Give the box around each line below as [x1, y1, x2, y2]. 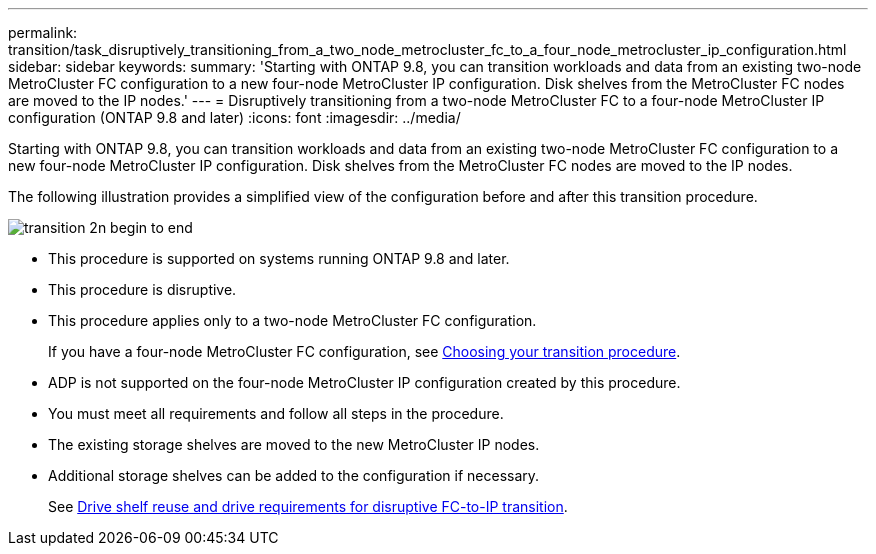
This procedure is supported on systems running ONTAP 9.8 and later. [48, 250, 510, 267]
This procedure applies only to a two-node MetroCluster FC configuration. [48, 312, 537, 329]
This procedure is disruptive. [48, 281, 237, 298]
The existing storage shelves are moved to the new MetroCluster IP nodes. [48, 436, 540, 453]
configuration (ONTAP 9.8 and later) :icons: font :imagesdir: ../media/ [8, 109, 461, 126]
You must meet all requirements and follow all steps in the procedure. [48, 405, 504, 422]
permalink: [8, 24, 78, 41]
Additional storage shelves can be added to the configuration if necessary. [48, 467, 540, 484]
